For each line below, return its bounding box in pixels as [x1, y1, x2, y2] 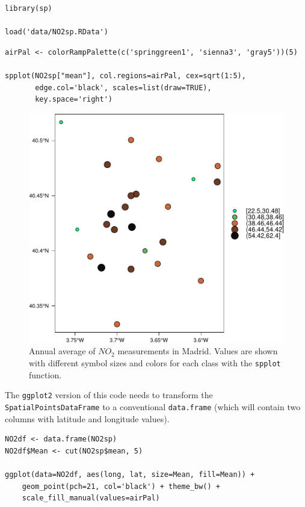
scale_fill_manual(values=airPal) [22, 494, 160, 503]
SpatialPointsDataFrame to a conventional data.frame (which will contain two [5, 400, 301, 413]
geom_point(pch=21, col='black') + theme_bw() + [22, 482, 220, 491]
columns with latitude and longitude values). [5, 412, 170, 425]
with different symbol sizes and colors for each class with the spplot [29, 357, 281, 369]
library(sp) [5, 4, 52, 13]
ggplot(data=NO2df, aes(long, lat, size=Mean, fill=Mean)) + [5, 470, 255, 479]
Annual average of [29, 345, 96, 357]
